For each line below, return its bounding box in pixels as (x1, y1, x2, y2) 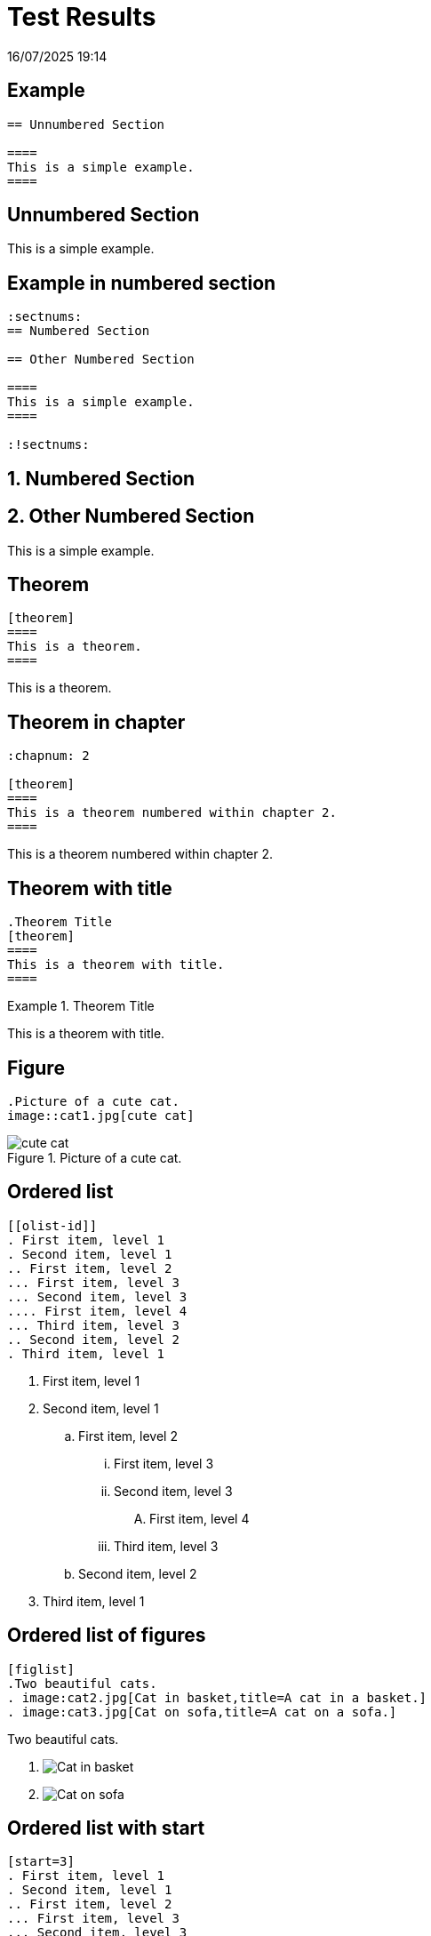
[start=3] (7, 1854, 75, 1869)
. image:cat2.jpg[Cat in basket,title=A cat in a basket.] (7, 1690, 427, 1705)
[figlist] (7, 1661, 75, 1676)
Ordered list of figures (7, 1624, 206, 1647)
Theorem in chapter (7, 710, 186, 733)
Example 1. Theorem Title (7, 998, 155, 1014)
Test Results (7, 2, 156, 32)
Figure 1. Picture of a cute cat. (7, 1149, 182, 1165)
